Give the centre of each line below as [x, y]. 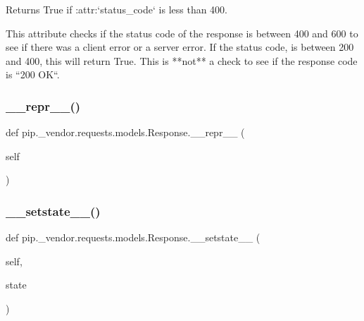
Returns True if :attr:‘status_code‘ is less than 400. [117, 9]
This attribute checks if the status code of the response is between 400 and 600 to [182, 33]
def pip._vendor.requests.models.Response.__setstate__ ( [133, 237]
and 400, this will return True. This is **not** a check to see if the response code [182, 60]
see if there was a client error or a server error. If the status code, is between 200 [180, 47]
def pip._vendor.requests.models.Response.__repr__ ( [125, 132]
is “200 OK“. [33, 74]
